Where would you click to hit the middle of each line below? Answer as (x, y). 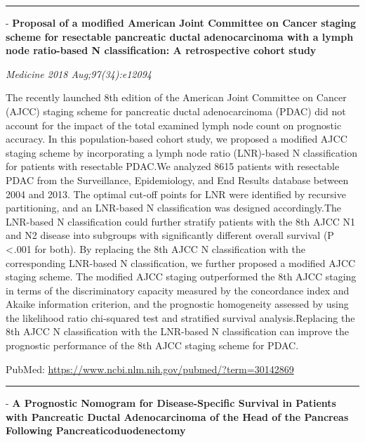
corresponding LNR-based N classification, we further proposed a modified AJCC (181, 262)
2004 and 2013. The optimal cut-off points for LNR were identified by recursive (176, 194)
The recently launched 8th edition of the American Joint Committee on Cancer (176, 97)
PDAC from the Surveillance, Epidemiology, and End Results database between (177, 180)
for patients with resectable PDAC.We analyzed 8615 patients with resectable (173, 166)
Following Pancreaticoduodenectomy (96, 430)
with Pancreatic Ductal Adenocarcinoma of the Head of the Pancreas (177, 416)
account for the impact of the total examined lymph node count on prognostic (174, 125)
